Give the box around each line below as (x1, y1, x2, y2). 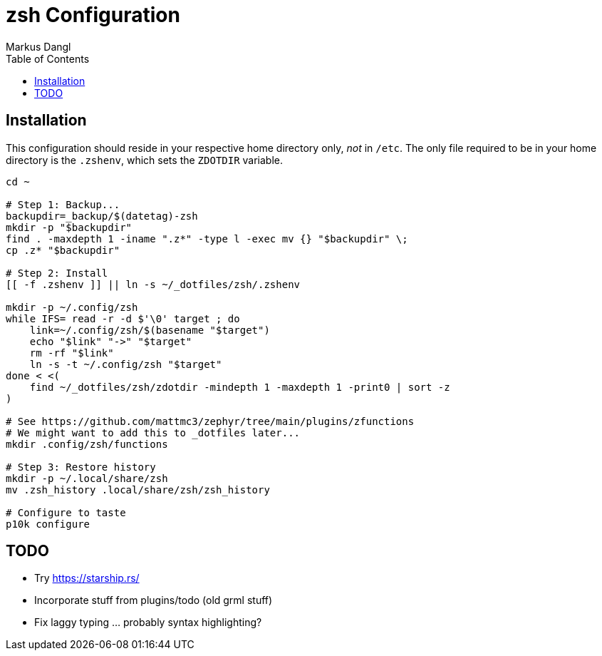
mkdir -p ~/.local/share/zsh (6, 472, 168, 484)
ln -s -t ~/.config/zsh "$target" (29, 358, 222, 370)
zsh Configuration (6, 3, 180, 27)
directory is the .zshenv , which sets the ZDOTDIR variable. (6, 153, 284, 166)
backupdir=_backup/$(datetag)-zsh (6, 210, 198, 222)
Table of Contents (6, 52, 90, 65)
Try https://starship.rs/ (34, 572, 140, 585)
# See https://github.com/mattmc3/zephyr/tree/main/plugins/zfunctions (6, 415, 415, 427)
